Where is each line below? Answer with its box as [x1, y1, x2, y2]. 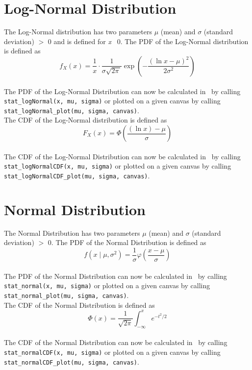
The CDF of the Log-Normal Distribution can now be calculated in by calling [4, 151, 241, 161]
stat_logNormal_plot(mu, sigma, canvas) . [4, 105, 139, 115]
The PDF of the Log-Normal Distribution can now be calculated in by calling [4, 86, 241, 96]
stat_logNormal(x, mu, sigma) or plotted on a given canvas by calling [4, 96, 221, 106]
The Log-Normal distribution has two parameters [4, 26, 152, 37]
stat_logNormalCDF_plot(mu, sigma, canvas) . [4, 170, 150, 180]
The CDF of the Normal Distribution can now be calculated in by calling [4, 337, 227, 347]
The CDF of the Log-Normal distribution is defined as [4, 115, 167, 125]
